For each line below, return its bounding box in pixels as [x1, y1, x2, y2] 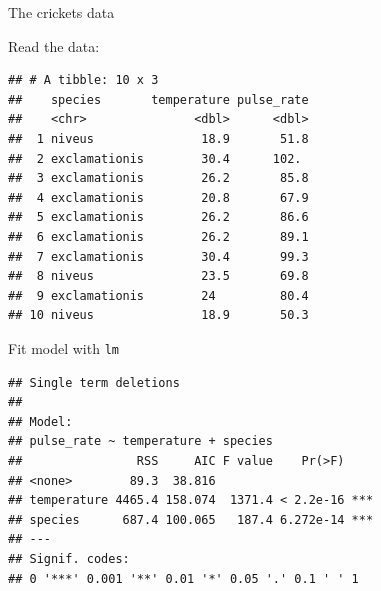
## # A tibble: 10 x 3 [8, 73, 159, 88]
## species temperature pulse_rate [8, 92, 309, 107]
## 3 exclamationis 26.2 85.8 [8, 171, 309, 186]
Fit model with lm [8, 337, 119, 358]
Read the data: [8, 35, 100, 56]
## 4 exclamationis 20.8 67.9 [8, 190, 309, 205]
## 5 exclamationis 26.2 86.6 [8, 210, 309, 225]
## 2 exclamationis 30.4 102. [8, 151, 302, 166]
